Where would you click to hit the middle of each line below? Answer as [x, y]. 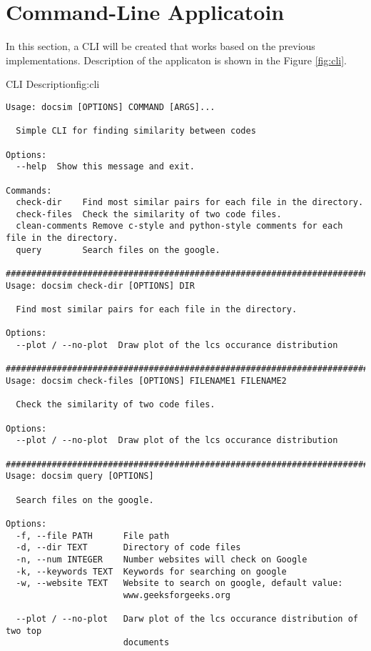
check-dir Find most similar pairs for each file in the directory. [190, 203]
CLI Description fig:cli [53, 84]
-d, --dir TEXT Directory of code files [128, 548]
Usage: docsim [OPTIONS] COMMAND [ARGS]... [111, 107]
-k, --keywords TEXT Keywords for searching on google [151, 571]
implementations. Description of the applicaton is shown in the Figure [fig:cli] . [176, 60]
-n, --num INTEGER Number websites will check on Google [162, 559]
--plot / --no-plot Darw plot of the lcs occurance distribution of [187, 619]
